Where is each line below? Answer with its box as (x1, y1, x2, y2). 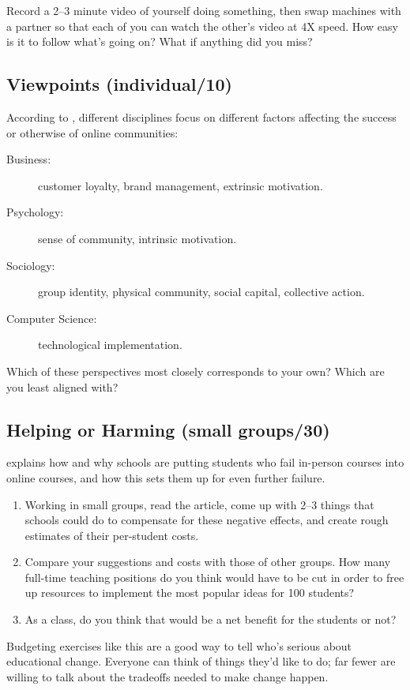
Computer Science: (6, 309, 97, 326)
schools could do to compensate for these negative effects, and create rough (24, 512, 389, 528)
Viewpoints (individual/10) (6, 72, 232, 96)
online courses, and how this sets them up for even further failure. (6, 469, 325, 486)
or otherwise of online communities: (6, 124, 179, 141)
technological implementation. (38, 336, 182, 353)
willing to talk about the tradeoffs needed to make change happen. (6, 668, 329, 684)
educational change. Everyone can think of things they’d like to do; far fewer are (6, 653, 396, 669)
